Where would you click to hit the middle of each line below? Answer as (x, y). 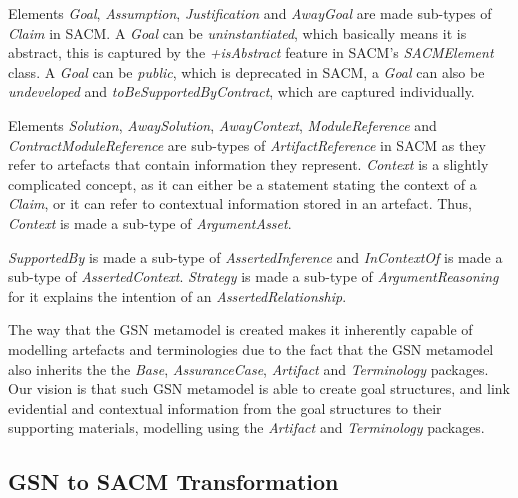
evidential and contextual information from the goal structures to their (225, 407)
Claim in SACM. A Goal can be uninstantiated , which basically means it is (237, 32)
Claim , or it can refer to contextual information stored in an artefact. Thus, (240, 203)
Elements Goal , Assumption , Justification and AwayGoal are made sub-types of (250, 13)
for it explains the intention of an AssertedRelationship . (177, 295)
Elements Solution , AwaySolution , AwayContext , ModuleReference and (222, 124)
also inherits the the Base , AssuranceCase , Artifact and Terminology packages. (248, 368)
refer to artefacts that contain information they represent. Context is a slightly (248, 164)
